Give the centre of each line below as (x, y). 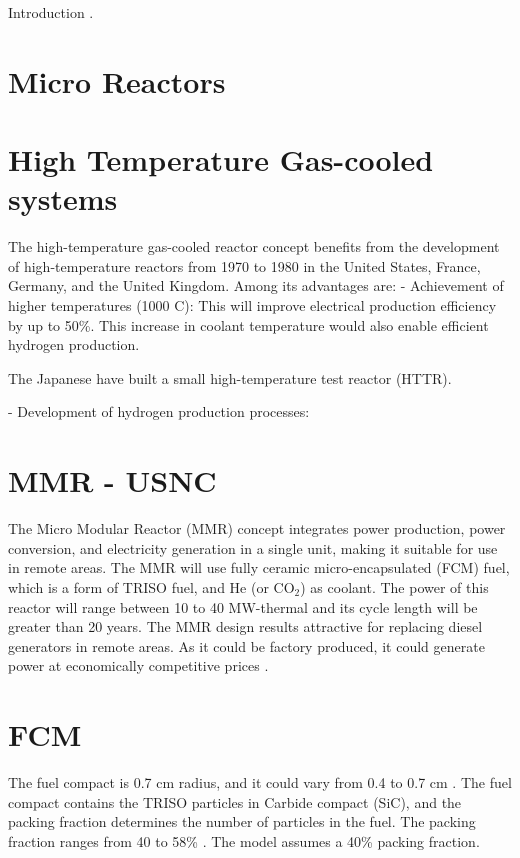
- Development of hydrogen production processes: (159, 411)
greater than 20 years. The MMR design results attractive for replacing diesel (245, 626)
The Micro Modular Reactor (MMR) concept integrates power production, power (257, 528)
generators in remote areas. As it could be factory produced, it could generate (246, 645)
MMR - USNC (112, 480)
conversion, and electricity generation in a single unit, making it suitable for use (253, 547)
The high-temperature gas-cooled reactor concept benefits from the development (254, 246)
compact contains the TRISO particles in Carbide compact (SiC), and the (235, 801)
